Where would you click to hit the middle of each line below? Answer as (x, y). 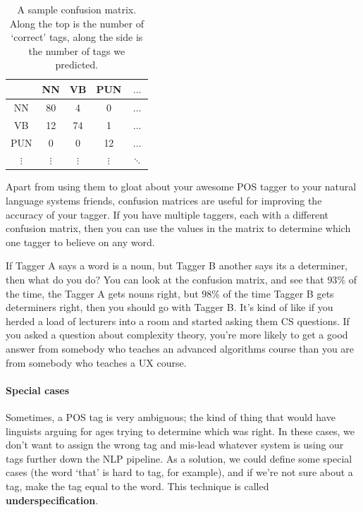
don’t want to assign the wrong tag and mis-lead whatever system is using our (175, 445)
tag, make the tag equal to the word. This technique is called (137, 486)
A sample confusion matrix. (77, 9)
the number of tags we (77, 50)
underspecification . (52, 500)
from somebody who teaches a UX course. (96, 362)
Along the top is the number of (76, 23)
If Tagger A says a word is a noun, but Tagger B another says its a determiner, (177, 266)
